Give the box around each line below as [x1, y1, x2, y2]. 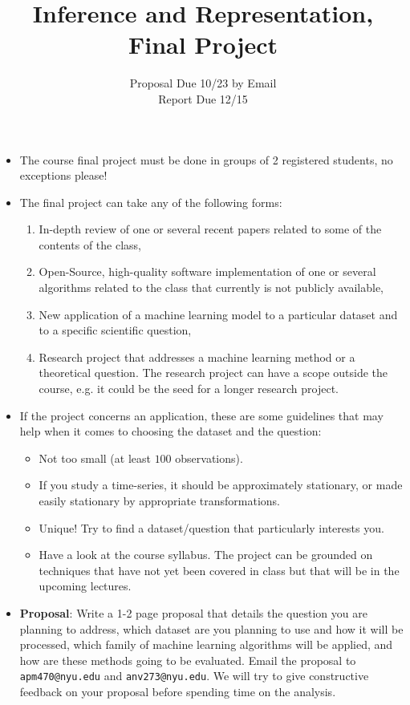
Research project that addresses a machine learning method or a [39, 348, 355, 365]
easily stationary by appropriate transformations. [39, 492, 280, 508]
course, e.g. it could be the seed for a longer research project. [39, 380, 339, 397]
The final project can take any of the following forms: [19, 193, 282, 210]
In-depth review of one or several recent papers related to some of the [39, 221, 382, 237]
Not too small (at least [39, 449, 151, 466]
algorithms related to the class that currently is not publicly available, [39, 279, 384, 296]
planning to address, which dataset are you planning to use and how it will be [19, 620, 404, 637]
